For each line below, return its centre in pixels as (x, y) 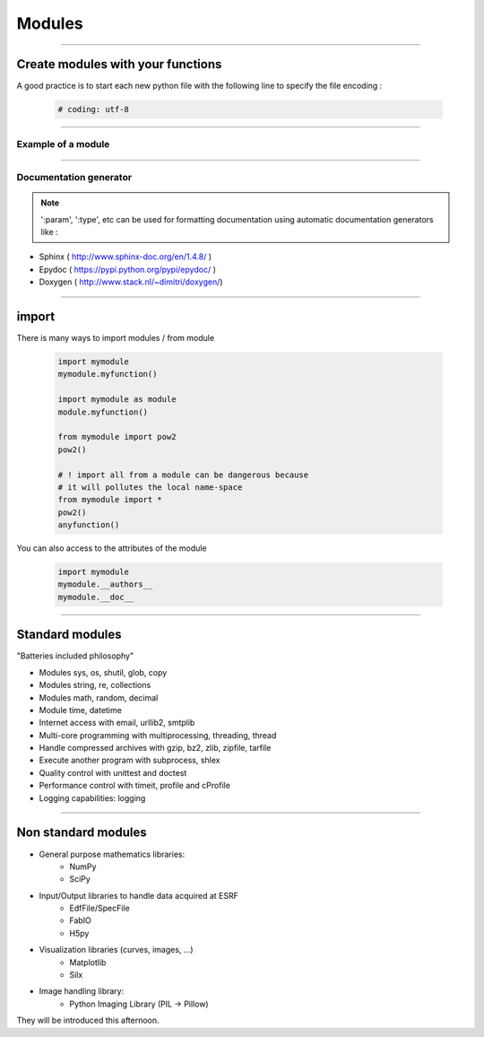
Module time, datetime (81, 710)
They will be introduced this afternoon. (88, 1020)
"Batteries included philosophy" (75, 656)
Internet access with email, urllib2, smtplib (117, 723)
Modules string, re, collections (95, 685)
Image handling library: (82, 991)
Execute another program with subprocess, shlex (130, 760)
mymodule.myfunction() (108, 374)
